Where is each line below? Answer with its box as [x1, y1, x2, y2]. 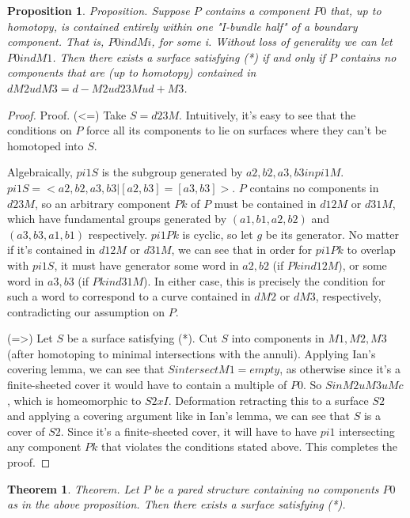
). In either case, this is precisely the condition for [143, 272, 385, 289]
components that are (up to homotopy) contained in [7, 64, 256, 81]
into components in [231, 330, 325, 346]
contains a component [204, 2, 310, 18]
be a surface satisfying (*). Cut [66, 330, 218, 346]
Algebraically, [7, 164, 73, 180]
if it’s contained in [7, 241, 96, 258]
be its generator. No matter [265, 225, 399, 242]
